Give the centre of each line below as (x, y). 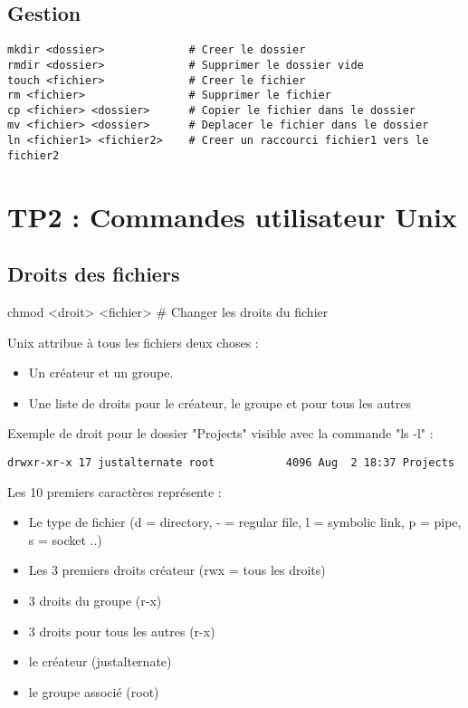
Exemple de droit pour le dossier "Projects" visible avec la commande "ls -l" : (220, 433)
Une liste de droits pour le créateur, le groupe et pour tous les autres (220, 402)
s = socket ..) (65, 539)
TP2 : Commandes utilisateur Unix (232, 216)
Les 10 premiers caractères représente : (115, 491)
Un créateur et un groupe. (101, 373)
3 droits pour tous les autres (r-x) (122, 631)
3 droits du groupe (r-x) (95, 601)
